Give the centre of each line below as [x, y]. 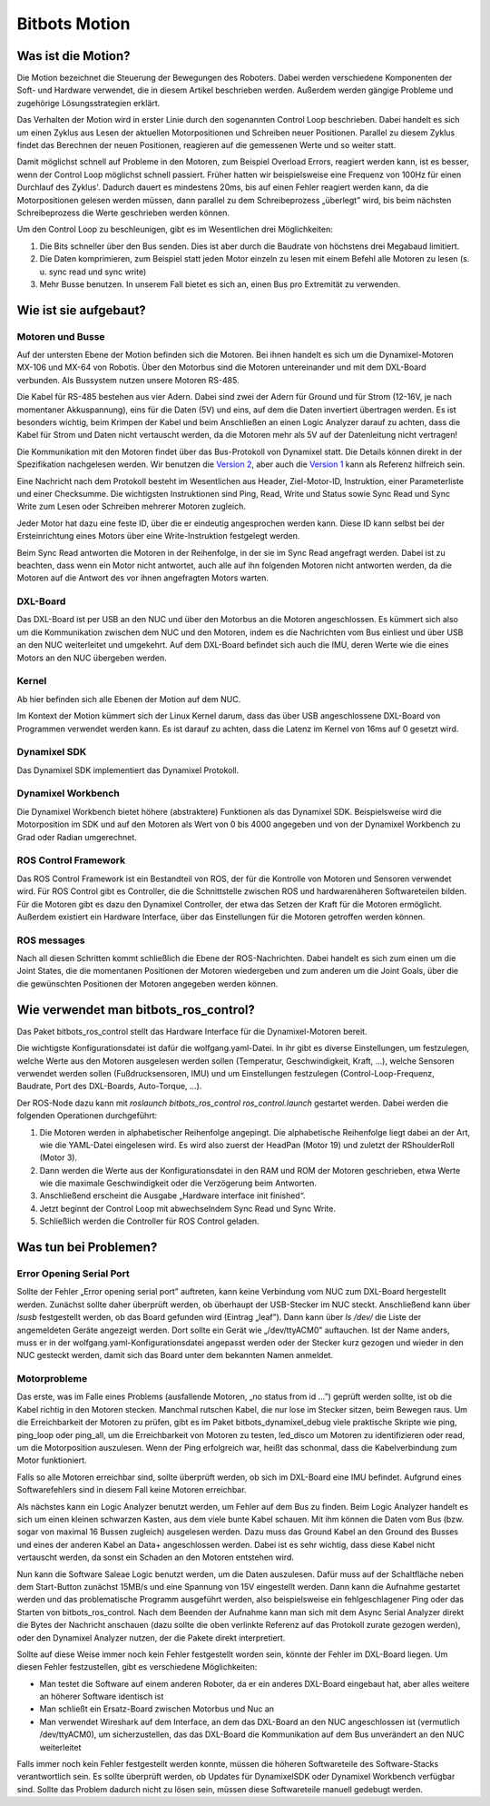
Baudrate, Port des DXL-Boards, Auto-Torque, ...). [109, 1087]
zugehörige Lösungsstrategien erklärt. [88, 103]
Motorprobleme [52, 1379]
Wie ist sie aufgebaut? [82, 310]
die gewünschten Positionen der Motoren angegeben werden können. [147, 983]
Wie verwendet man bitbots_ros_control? [136, 1010]
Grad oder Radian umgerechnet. [77, 837]
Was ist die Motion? [73, 56]
